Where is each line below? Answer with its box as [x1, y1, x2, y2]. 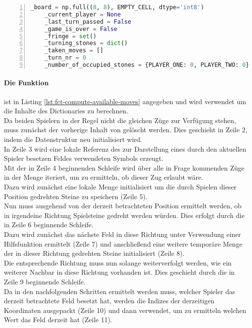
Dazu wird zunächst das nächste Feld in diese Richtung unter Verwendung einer [4, 229, 241, 239]
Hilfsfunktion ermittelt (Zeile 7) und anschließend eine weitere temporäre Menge [4, 238, 242, 249]
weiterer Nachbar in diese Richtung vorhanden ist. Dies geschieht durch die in [4, 267, 235, 277]
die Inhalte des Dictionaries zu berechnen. [4, 106, 128, 116]
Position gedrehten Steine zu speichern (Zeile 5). [4, 191, 147, 201]
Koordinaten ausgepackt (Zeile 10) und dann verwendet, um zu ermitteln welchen [4, 305, 246, 315]
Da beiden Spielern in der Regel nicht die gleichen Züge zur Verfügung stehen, [4, 115, 236, 125]
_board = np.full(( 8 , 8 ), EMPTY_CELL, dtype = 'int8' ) [31, 4, 205, 11]
